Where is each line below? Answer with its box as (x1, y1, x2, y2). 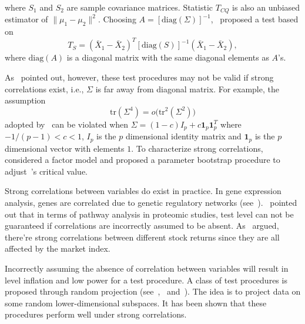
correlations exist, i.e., (5, 82, 84, 95)
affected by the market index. (5, 242, 110, 255)
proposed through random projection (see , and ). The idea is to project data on (5, 285, 301, 298)
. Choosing (98, 13, 136, 25)
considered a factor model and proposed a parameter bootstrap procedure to (5, 153, 280, 166)
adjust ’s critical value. (5, 165, 88, 177)
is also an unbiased (232, 1, 300, 13)
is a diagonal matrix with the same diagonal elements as (66, 51, 269, 64)
